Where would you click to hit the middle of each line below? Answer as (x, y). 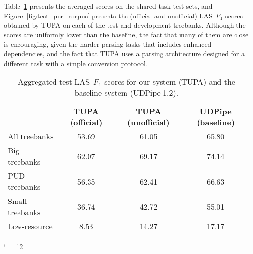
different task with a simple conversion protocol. (76, 63)
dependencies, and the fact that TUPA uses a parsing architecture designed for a (125, 53)
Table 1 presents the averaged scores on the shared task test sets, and (108, 6)
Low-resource (30, 226)
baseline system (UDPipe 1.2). (126, 93)
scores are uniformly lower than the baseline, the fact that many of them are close (126, 34)
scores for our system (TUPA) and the (170, 82)
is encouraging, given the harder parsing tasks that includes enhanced (108, 44)
